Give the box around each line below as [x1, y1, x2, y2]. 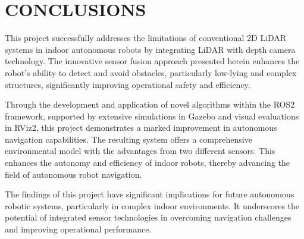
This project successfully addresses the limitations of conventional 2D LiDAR [5, 32, 287, 44]
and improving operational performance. [5, 223, 152, 235]
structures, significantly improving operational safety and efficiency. [5, 78, 250, 90]
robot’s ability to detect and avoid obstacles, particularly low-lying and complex [5, 66, 297, 78]
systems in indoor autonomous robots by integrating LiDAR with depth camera [5, 43, 296, 55]
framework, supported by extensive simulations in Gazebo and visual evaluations [5, 109, 299, 122]
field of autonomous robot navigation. [5, 168, 142, 180]
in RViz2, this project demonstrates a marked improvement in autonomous [5, 121, 277, 134]
